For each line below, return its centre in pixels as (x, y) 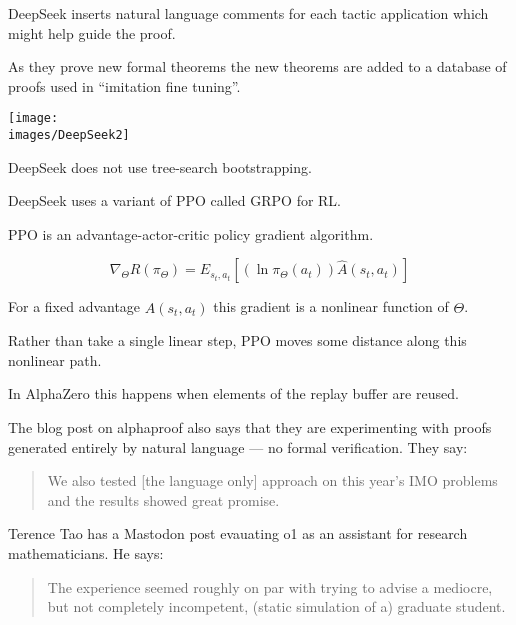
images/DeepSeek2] (69, 135)
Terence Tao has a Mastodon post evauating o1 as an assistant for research (238, 533)
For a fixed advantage (74, 306)
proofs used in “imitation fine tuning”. (124, 85)
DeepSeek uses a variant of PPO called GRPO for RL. (175, 200)
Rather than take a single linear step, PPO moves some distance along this (237, 340)
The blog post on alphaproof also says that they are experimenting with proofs (250, 427)
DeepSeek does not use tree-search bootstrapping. (160, 166)
